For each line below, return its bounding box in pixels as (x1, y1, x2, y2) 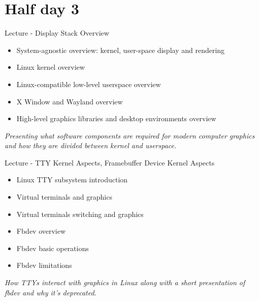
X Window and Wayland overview (16, 96, 123, 106)
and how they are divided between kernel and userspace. (5, 140, 177, 151)
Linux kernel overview (16, 62, 85, 72)
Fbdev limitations (16, 260, 72, 270)
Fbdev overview (16, 226, 66, 236)
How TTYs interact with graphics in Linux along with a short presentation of (5, 277, 245, 288)
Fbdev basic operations (16, 242, 89, 253)
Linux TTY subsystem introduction (16, 174, 128, 185)
